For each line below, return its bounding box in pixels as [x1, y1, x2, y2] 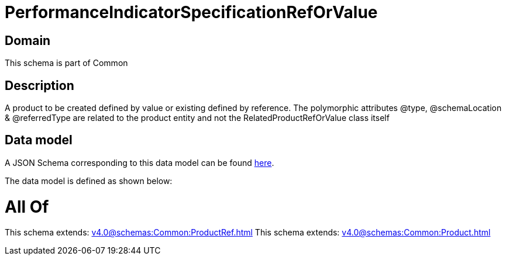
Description [5, 78, 74, 93]
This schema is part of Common [5, 58, 128, 68]
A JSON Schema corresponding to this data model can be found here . [5, 157, 274, 168]
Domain [5, 33, 51, 48]
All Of [5, 196, 49, 217]
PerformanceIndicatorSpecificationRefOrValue [5, 2, 378, 22]
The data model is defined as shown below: [5, 175, 173, 186]
